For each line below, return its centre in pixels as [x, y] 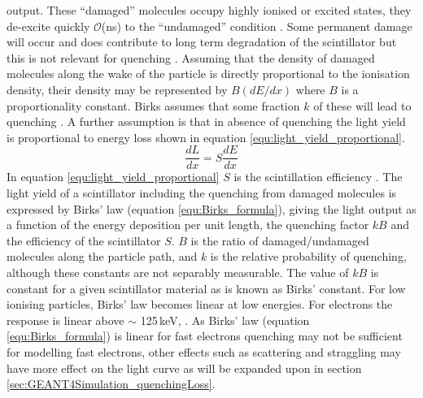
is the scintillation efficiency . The [318, 177]
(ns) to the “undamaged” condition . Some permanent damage [257, 26]
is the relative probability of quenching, [308, 256]
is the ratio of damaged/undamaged [280, 240]
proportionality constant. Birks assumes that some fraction [153, 105]
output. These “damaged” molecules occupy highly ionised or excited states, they [209, 10]
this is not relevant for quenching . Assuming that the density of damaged [191, 57]
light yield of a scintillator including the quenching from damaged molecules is [202, 193]
